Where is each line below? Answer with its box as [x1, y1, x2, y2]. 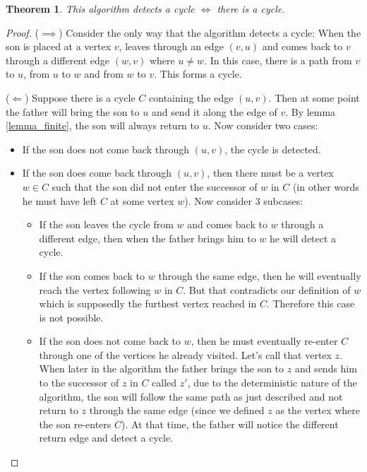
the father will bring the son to [6, 104, 140, 119]
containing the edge [149, 90, 234, 105]
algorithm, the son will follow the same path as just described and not [39, 389, 343, 403]
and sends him [294, 361, 357, 376]
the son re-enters [39, 416, 112, 431]
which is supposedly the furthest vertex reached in [39, 296, 257, 311]
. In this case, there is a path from [204, 52, 352, 67]
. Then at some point [268, 90, 360, 105]
